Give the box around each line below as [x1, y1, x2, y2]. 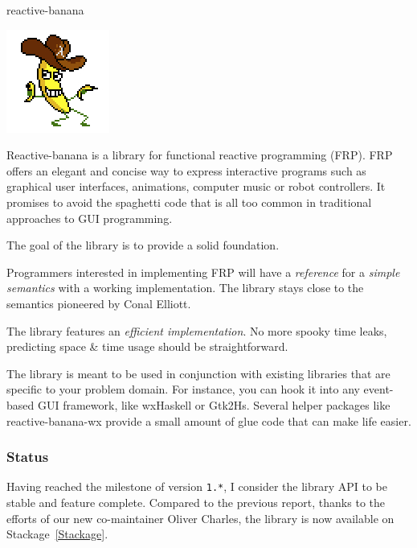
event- [363, 381, 394, 398]
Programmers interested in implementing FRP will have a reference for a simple [6, 263, 400, 280]
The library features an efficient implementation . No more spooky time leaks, [6, 322, 387, 339]
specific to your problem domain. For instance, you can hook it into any [6, 381, 360, 398]
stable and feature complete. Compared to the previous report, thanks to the [6, 493, 385, 510]
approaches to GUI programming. [6, 209, 173, 226]
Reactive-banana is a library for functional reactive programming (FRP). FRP [6, 146, 393, 163]
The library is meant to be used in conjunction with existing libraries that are [6, 365, 390, 381]
